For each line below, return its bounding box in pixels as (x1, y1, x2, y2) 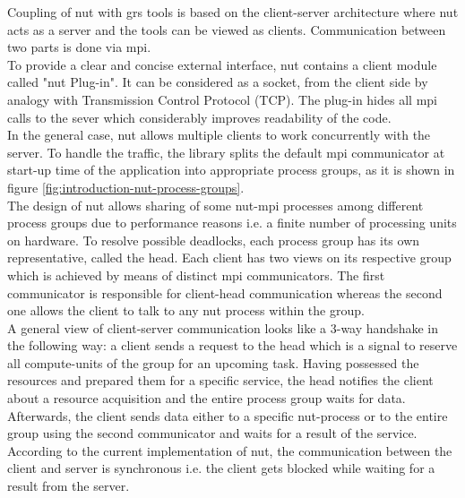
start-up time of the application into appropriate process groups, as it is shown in (7, 160, 455, 179)
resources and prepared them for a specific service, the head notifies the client (7, 371, 434, 390)
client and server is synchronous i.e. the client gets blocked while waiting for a (7, 459, 435, 477)
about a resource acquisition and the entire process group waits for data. (7, 389, 406, 408)
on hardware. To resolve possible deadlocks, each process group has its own (7, 230, 420, 249)
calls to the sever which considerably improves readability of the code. (7, 107, 392, 126)
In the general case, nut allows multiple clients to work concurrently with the (7, 125, 431, 144)
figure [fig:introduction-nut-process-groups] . (7, 177, 245, 196)
